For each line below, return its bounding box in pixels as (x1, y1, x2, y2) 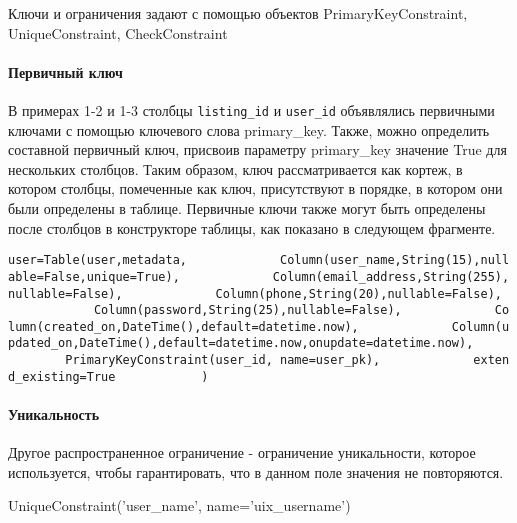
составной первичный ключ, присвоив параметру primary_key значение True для (8, 139, 507, 160)
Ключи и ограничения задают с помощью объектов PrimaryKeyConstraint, (8, 3, 468, 23)
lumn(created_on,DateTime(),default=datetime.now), (8, 319, 359, 334)
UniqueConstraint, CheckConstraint (8, 22, 228, 43)
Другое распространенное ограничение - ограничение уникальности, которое (8, 442, 476, 463)
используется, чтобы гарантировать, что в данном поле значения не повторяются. (8, 461, 504, 482)
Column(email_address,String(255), (272, 269, 510, 284)
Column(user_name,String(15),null (280, 253, 510, 268)
